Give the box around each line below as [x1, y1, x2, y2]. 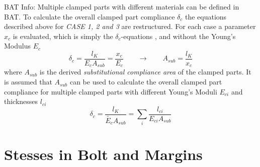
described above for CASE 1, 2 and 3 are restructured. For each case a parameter [4, 21, 256, 31]
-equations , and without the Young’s [121, 30, 236, 41]
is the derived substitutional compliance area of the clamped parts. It [39, 66, 251, 77]
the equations [185, 11, 227, 21]
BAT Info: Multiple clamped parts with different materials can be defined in [4, 1, 239, 11]
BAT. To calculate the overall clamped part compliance [4, 11, 175, 21]
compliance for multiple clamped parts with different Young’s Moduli [4, 86, 217, 96]
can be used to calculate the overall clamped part [69, 76, 222, 87]
